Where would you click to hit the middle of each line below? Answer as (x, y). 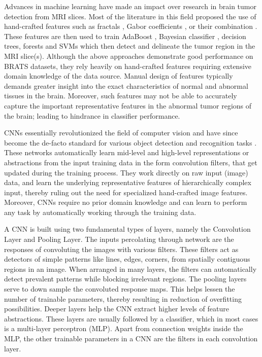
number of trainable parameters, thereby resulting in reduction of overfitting (123, 298)
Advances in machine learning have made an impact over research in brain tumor (130, 6)
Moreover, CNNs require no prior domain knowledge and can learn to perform (126, 202)
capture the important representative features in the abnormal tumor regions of (128, 105)
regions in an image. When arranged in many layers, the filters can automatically (130, 269)
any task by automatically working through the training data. (100, 212)
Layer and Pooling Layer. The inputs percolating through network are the (119, 239)
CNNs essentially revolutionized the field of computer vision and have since (121, 133)
